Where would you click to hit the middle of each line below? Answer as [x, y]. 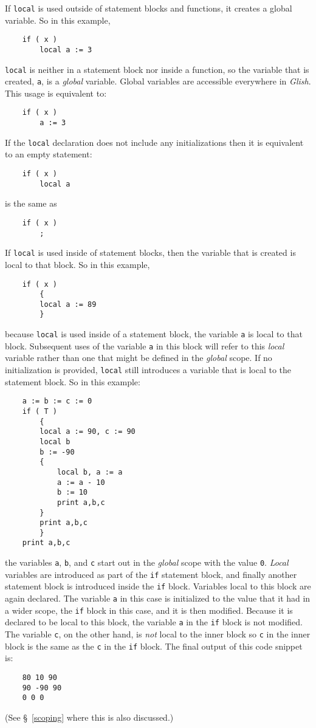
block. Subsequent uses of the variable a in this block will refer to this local [145, 345]
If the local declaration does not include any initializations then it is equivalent [154, 142]
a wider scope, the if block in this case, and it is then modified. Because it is [149, 610]
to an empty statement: [49, 154]
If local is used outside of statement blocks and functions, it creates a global [149, 8]
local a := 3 [66, 50]
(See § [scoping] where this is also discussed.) [89, 717]
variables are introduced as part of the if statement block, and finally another [151, 574]
